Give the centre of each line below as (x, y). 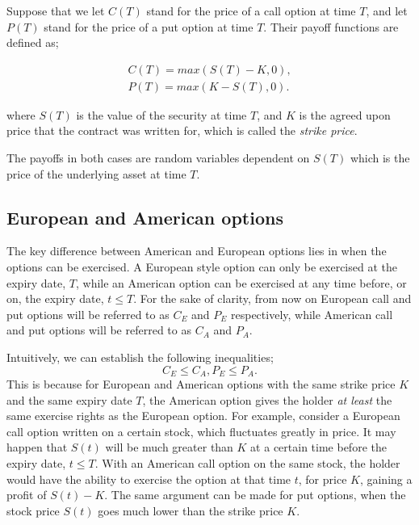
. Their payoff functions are (331, 26)
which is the (380, 158)
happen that (37, 447)
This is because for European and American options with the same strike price (201, 384)
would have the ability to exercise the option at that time (149, 479)
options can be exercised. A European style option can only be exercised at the (202, 267)
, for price (323, 479)
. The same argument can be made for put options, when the (255, 495)
